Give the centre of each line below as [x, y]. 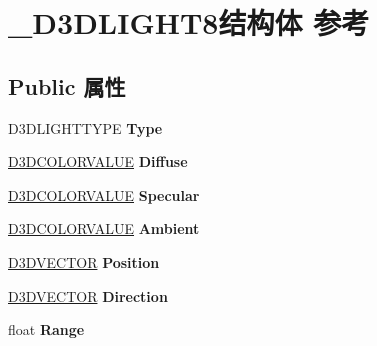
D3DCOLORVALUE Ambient [104, 228]
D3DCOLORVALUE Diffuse [98, 161]
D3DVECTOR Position [84, 261]
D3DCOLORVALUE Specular [104, 194]
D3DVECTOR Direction [88, 295]
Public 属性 [67, 85]
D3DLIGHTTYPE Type [85, 127]
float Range [46, 329]
